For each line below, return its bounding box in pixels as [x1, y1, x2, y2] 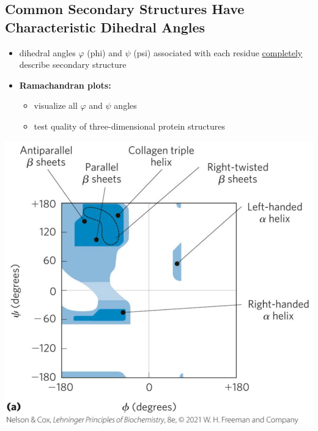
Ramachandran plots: [19, 78, 111, 91]
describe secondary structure [19, 58, 127, 71]
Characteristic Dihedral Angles [5, 17, 205, 36]
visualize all [34, 99, 78, 112]
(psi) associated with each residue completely [133, 46, 303, 59]
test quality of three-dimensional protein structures [34, 119, 225, 132]
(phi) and [87, 46, 122, 59]
